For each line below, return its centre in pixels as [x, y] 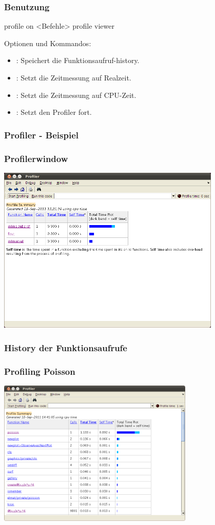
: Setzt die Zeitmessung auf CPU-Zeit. [76, 95]
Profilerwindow [36, 158]
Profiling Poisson [40, 371]
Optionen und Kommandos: [48, 43]
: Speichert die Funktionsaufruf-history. [78, 60]
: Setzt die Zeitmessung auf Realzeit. [74, 77]
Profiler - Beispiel [42, 135]
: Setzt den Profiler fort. [54, 112]
